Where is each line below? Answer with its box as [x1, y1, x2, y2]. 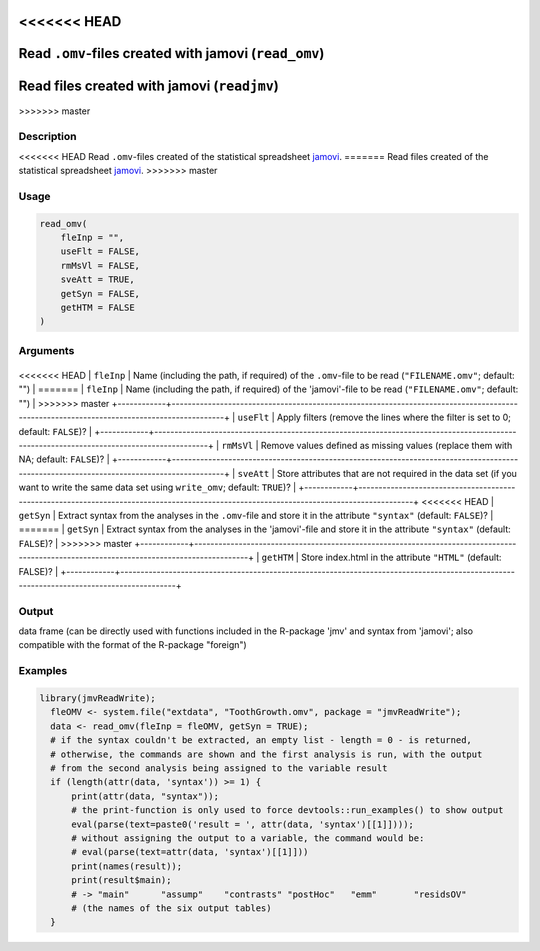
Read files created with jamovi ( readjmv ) [18, 78, 279, 95]
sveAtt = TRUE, [60, 274, 135, 285]
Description [18, 130, 77, 144]
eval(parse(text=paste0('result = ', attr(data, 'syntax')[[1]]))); [71, 818, 415, 830]
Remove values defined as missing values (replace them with [260, 440, 513, 452]
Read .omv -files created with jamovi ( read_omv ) [18, 45, 325, 62]
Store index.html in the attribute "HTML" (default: [300, 551, 502, 564]
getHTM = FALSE [60, 301, 135, 313]
